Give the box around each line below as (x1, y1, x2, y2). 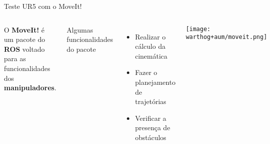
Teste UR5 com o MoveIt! (4, 1, 82, 11)
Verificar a (135, 112, 166, 123)
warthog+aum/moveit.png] (186, 34, 268, 41)
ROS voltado (4, 43, 45, 54)
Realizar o (135, 31, 166, 41)
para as (4, 53, 26, 64)
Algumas (67, 24, 93, 35)
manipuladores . (4, 82, 57, 93)
